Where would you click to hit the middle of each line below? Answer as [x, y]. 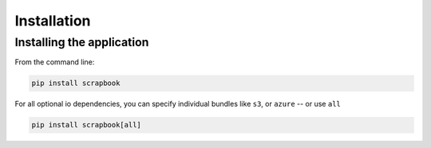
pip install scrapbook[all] [86, 125]
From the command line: [55, 62]
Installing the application [82, 42]
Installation [53, 21]
